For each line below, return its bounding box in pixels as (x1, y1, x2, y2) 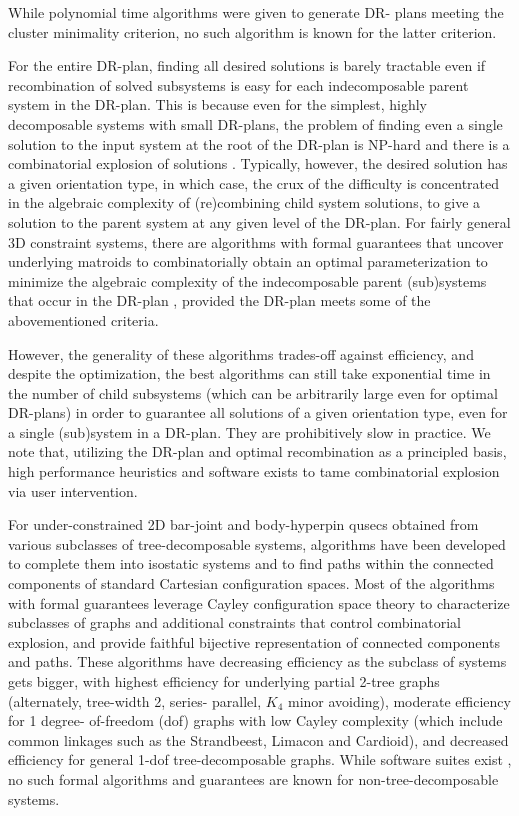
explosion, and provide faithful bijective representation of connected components (8, 631, 500, 652)
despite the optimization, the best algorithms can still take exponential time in (8, 363, 491, 384)
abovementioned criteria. (8, 309, 159, 330)
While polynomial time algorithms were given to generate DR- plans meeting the (8, 2, 504, 22)
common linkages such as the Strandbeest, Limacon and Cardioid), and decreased (8, 729, 509, 750)
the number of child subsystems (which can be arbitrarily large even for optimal (8, 382, 498, 403)
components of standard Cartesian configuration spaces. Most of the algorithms (8, 573, 495, 594)
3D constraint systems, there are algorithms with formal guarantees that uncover (8, 231, 504, 252)
